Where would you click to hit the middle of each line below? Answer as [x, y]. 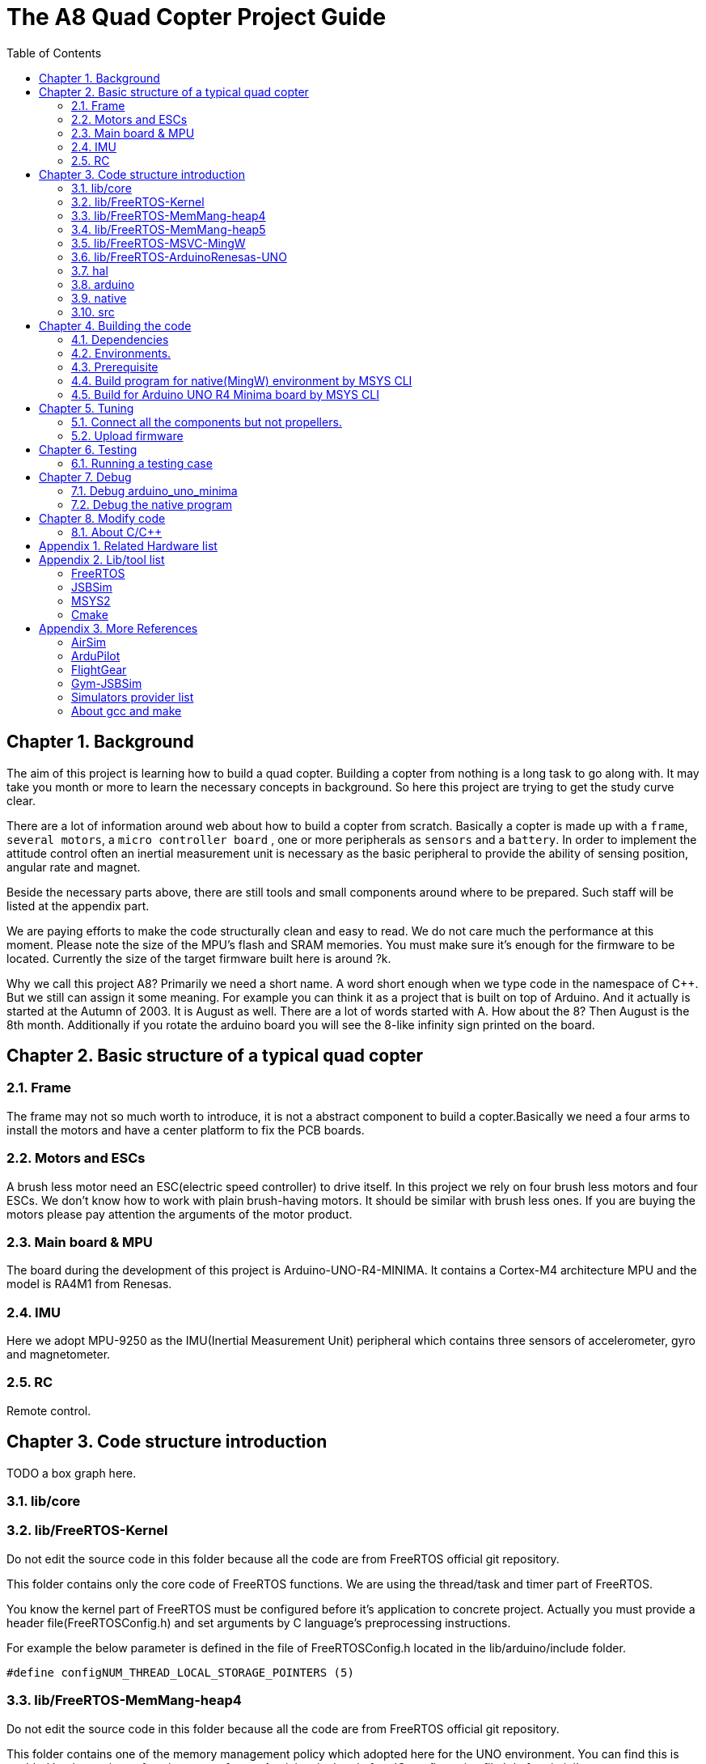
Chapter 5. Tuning [87, 408]
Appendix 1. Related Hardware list [128, 545]
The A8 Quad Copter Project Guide [197, 17]
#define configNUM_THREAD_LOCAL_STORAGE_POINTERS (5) [180, 1672]
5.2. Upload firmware [127, 435]
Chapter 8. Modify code [102, 518]
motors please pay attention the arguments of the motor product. [180, 1214]
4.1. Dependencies [120, 339]
